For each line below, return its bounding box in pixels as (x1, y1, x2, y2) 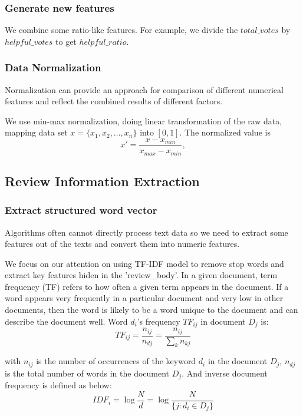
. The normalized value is (179, 126, 271, 138)
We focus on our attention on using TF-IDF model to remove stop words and (5, 257, 284, 269)
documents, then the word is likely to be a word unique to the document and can (5, 303, 298, 316)
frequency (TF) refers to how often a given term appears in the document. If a (5, 280, 289, 292)
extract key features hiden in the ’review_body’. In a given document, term (5, 269, 278, 281)
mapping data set (5, 126, 68, 138)
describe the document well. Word (5, 315, 128, 327)
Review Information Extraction (5, 171, 200, 190)
